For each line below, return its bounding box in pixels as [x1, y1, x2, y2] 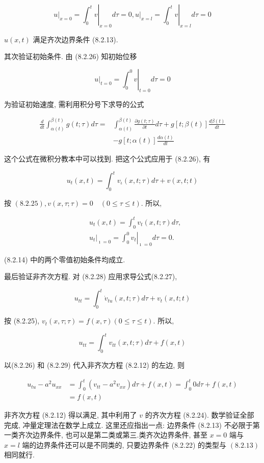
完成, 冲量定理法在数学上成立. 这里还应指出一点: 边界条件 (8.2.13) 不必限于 [4, 419, 253, 430]
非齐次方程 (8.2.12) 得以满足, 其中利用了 [4, 409, 137, 420]
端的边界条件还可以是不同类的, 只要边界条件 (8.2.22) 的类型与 [22, 439, 227, 450]
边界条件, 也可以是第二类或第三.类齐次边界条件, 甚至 [32, 429, 207, 440]
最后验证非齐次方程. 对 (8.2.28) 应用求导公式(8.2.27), [4, 271, 177, 282]
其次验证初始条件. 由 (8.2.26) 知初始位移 [4, 51, 137, 62]
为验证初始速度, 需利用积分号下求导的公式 [4, 98, 144, 109]
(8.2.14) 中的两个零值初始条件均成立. [4, 254, 125, 264]
